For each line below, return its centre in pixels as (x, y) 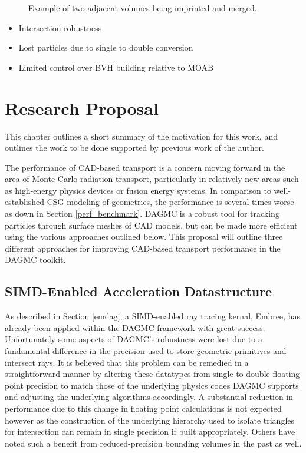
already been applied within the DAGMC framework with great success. (135, 327)
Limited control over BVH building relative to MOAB (116, 67)
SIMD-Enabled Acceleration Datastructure (139, 291)
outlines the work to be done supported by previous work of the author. (134, 148)
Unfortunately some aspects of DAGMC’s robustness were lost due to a (134, 339)
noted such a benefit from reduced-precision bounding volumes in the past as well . (153, 443)
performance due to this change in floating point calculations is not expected (143, 408)
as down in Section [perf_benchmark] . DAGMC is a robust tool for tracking (142, 214)
